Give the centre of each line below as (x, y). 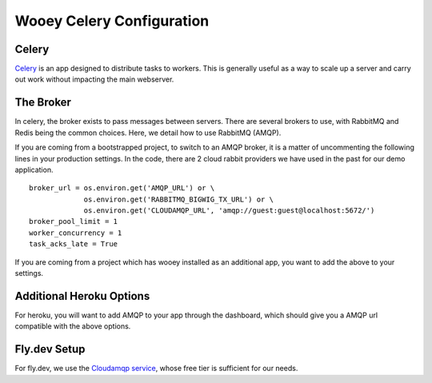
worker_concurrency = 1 (76, 233)
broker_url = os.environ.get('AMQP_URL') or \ (122, 188)
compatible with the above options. (73, 326)
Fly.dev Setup (50, 349)
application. (34, 170)
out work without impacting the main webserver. (94, 79)
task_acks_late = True (74, 244)
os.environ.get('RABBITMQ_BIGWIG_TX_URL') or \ (178, 199)
